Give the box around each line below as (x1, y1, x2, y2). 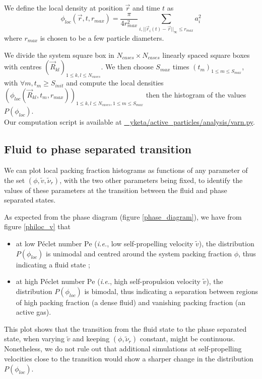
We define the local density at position (4, 3, 123, 13)
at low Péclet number (16, 238, 82, 248)
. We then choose (101, 61, 154, 72)
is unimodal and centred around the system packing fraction (46, 248, 232, 258)
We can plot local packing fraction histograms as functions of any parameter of (4, 164, 248, 175)
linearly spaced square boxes (162, 49, 250, 60)
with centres (4, 61, 42, 72)
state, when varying (4, 333, 64, 344)
